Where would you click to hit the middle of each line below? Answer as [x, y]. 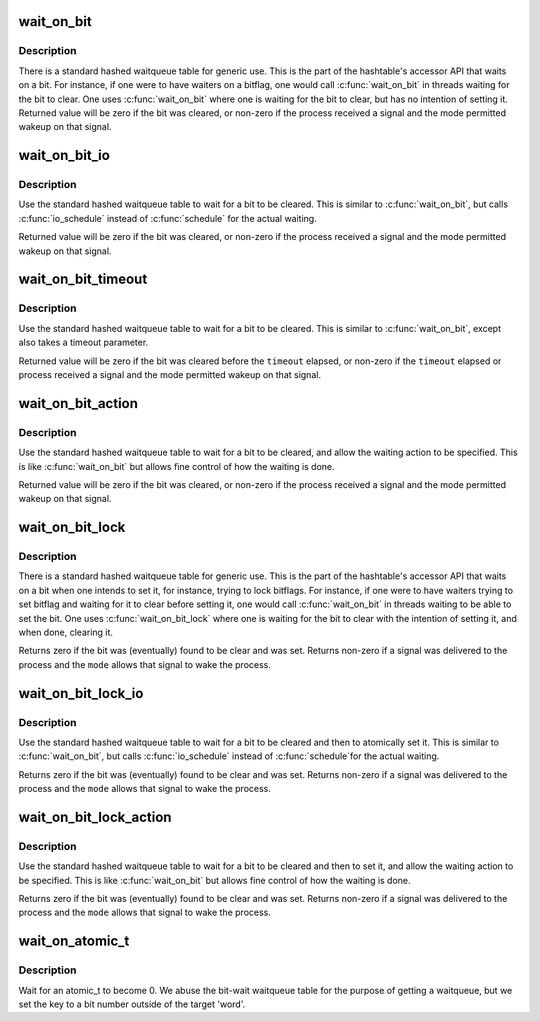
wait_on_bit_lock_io [81, 693]
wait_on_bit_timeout [83, 279]
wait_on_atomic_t [74, 941]
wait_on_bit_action [78, 403]
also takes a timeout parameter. [83, 342]
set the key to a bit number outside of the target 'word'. [132, 1004]
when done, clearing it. [66, 632]
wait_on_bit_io [64, 155]
